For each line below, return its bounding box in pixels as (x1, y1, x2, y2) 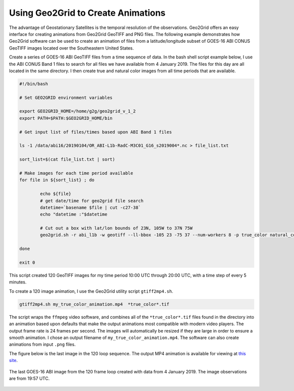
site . (9, 358, 18, 363)
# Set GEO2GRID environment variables (19, 95, 113, 100)
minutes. (9, 279, 27, 285)
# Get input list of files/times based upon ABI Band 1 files (19, 129, 172, 135)
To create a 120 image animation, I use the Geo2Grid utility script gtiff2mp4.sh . (9, 288, 173, 294)
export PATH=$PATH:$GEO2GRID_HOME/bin (19, 115, 113, 121)
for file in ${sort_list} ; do (19, 177, 95, 183)
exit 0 (19, 260, 35, 265)
